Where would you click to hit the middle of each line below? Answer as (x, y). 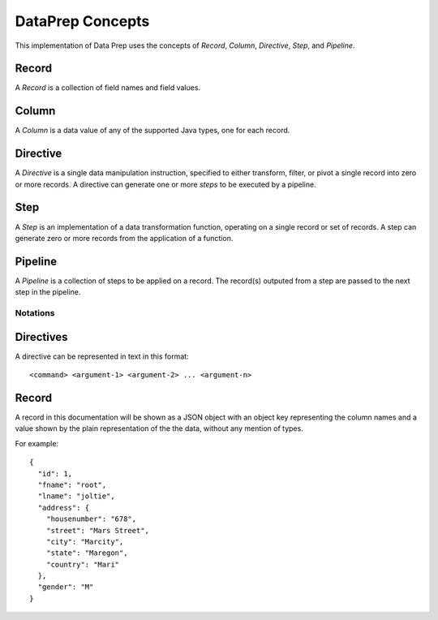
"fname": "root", (72, 484)
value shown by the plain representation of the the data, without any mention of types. (159, 428)
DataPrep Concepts (82, 21)
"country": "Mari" (83, 564)
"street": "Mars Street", (98, 530)
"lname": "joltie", (76, 496)
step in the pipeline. (48, 292)
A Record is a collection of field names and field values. (108, 88)
